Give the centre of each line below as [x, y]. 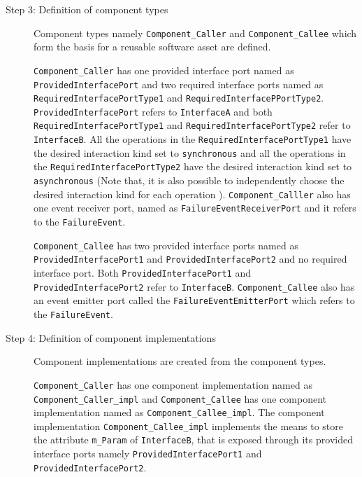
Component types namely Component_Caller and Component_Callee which [195, 33]
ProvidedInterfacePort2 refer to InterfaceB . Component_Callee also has [194, 286]
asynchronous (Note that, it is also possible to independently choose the [189, 180]
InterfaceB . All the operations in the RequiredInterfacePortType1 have [193, 139]
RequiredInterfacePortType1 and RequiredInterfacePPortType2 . [179, 98]
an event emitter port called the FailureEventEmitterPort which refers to [194, 300]
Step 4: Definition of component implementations [111, 337]
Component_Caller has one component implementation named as [173, 384]
